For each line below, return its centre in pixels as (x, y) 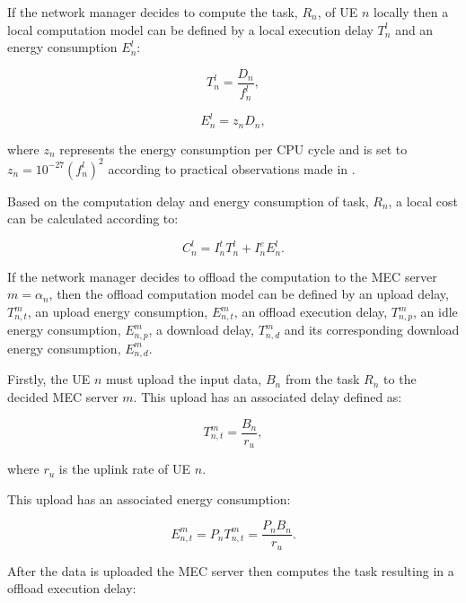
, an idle (435, 312)
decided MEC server (63, 396)
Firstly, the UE (49, 379)
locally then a (411, 12)
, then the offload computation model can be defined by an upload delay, (249, 294)
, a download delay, (201, 330)
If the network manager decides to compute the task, (153, 12)
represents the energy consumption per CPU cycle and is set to (233, 149)
